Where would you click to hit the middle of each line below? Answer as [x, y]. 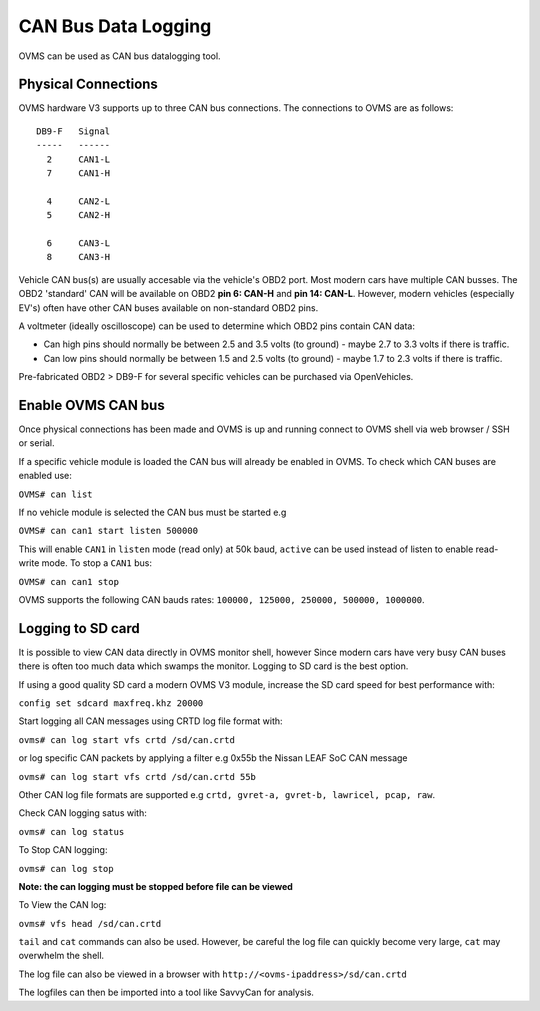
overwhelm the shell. [61, 956]
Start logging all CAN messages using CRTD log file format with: [151, 721]
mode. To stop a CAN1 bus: [96, 563]
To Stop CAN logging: [63, 850]
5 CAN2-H [78, 215]
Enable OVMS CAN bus [91, 405]
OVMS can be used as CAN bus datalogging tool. [119, 56]
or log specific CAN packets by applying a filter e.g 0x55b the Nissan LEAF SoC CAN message [213, 758]
